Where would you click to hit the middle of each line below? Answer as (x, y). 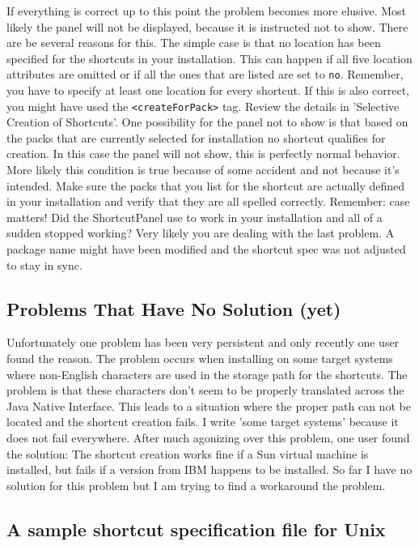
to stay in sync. (44, 264)
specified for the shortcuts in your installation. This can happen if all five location (209, 58)
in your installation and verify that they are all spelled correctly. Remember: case (208, 201)
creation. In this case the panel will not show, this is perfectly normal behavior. (203, 154)
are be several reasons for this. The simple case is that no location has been (194, 43)
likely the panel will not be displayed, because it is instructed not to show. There (207, 26)
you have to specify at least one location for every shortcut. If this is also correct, (208, 90)
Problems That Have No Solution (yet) (174, 308)
